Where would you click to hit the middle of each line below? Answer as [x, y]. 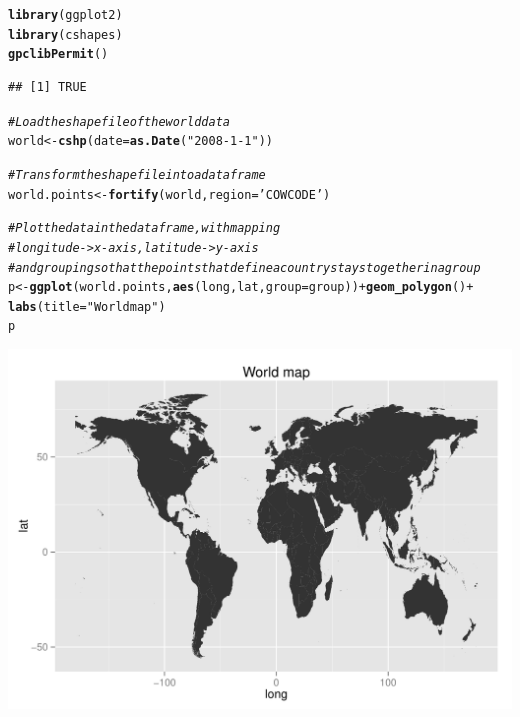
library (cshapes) [65, 34]
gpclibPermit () [58, 54]
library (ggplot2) [65, 15]
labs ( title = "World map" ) [87, 306]
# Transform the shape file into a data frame [137, 174]
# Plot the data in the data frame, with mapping [144, 228]
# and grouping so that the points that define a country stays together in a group [244, 267]
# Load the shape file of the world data [119, 121]
